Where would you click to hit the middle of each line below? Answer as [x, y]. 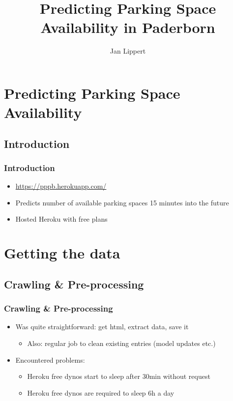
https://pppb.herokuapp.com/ [61, 186]
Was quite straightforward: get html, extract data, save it [102, 327]
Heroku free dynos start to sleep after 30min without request [119, 376]
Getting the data [62, 253]
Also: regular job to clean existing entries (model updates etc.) [121, 343]
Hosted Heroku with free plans [61, 219]
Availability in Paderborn [128, 27]
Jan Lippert [128, 51]
